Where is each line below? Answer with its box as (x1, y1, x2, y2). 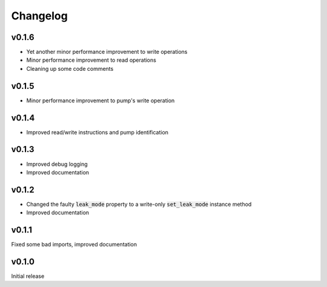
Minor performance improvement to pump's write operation (26, 97, 175, 104)
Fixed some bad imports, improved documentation (11, 241, 137, 248)
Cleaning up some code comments (26, 65, 114, 72)
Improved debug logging (26, 160, 88, 168)
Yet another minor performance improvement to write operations (26, 48, 188, 56)
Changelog (11, 9, 68, 22)
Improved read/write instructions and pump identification (26, 128, 169, 136)
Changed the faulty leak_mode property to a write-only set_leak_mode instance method (26, 200, 252, 208)
